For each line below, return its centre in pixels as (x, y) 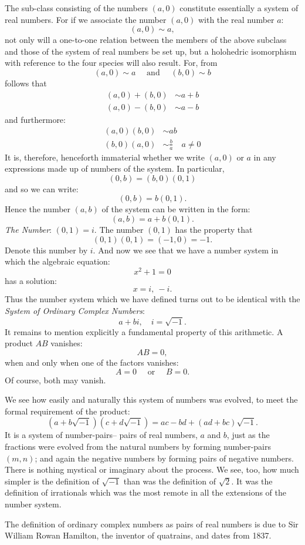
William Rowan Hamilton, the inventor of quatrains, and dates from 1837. (138, 535)
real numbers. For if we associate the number (86, 19)
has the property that (214, 229)
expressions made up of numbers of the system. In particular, (115, 168)
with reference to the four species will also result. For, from (111, 63)
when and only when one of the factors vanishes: (92, 362)
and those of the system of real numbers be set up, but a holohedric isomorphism (151, 51)
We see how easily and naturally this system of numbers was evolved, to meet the (151, 399)
